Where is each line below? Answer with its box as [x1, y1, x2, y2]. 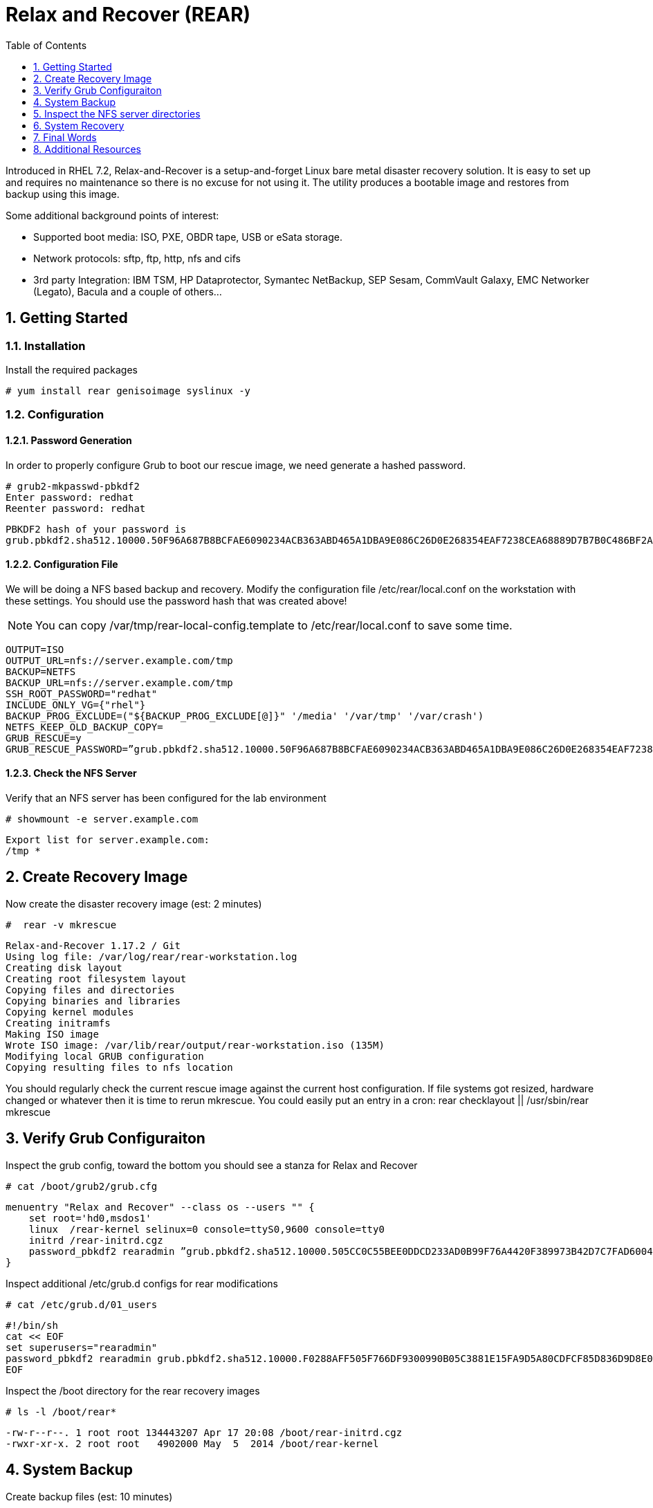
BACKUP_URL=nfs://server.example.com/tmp [6, 677, 233, 688]
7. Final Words [33, 131, 97, 143]
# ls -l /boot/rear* [6, 1406, 117, 1417]
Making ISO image [6, 1028, 99, 1040]
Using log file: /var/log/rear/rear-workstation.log [6, 950, 297, 962]
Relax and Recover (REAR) [6, 3, 251, 26]
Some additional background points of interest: [6, 209, 219, 221]
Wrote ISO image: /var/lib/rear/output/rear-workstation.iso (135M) [6, 1039, 385, 1051]
